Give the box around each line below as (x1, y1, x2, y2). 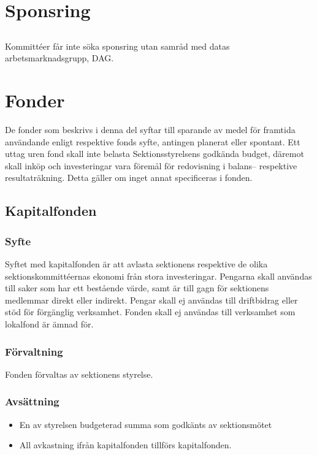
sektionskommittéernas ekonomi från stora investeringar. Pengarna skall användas (5, 269, 312, 282)
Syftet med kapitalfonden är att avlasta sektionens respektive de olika (5, 258, 268, 270)
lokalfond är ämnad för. (5, 318, 94, 331)
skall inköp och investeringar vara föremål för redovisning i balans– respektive (5, 159, 297, 172)
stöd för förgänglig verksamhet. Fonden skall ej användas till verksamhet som (5, 305, 296, 318)
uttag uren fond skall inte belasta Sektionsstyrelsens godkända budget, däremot (5, 147, 304, 160)
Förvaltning (5, 343, 63, 359)
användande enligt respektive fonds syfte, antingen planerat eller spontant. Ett (5, 135, 300, 148)
